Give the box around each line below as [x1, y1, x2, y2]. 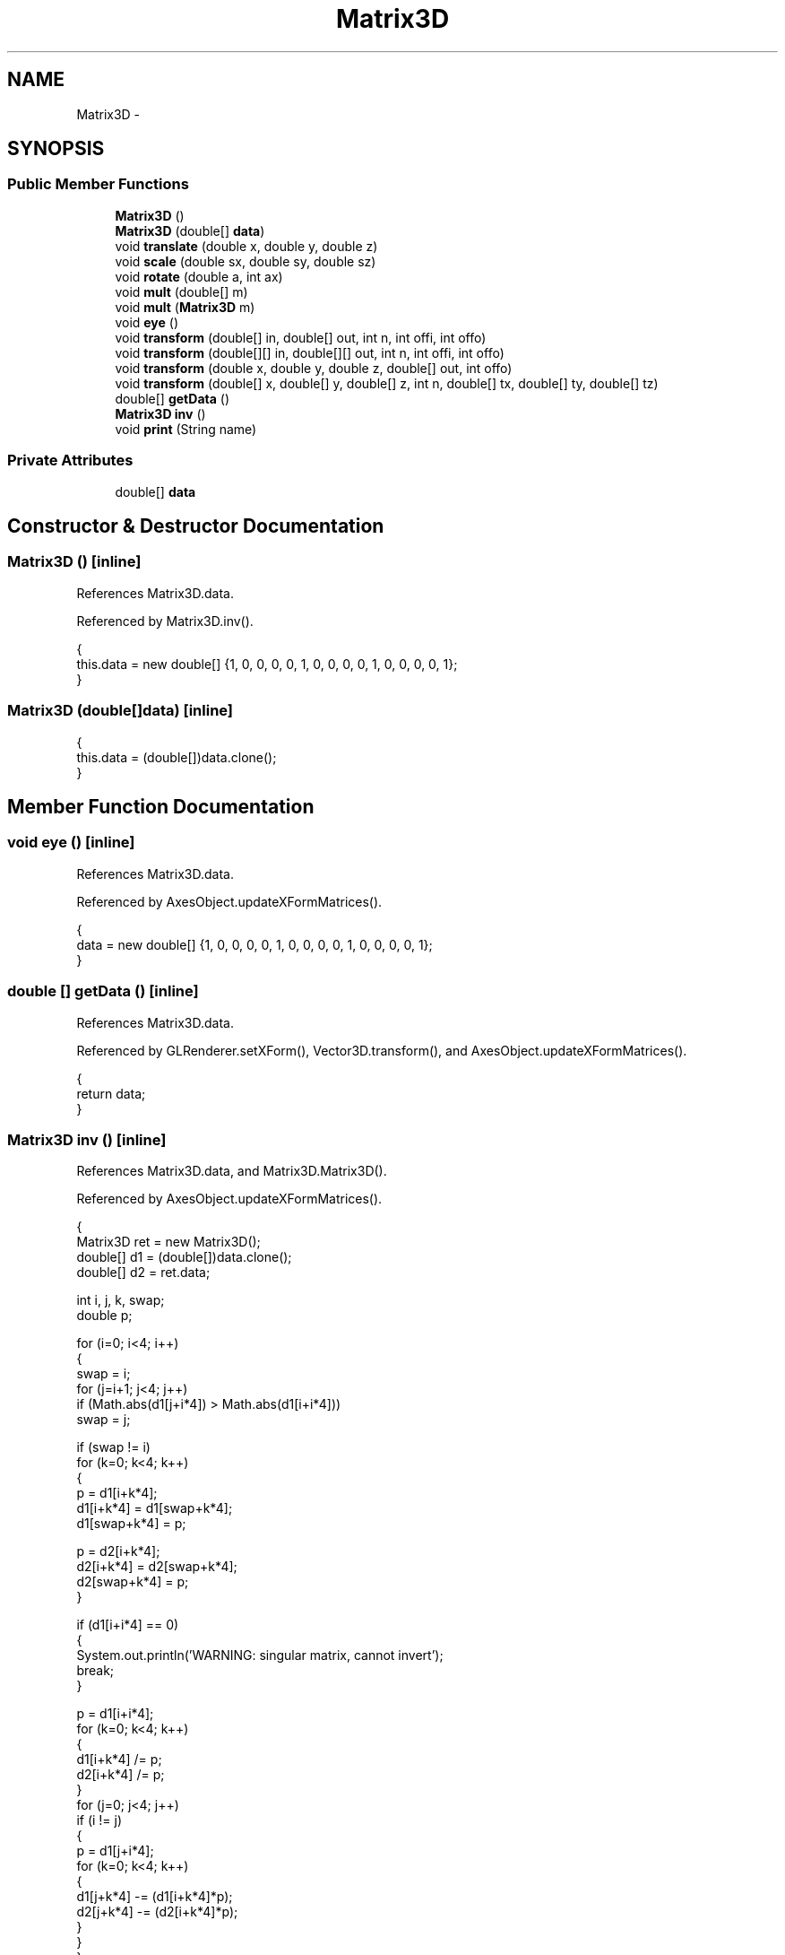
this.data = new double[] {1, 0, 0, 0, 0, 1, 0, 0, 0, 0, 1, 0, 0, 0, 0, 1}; [76, 656, 458, 672]
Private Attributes [7, 451, 134, 470]
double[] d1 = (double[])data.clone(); [76, 1249, 292, 1265]
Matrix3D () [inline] [7, 552, 142, 571]
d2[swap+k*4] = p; [76, 1574, 189, 1590]
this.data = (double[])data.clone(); [76, 749, 277, 765]
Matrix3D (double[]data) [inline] [7, 701, 234, 720]
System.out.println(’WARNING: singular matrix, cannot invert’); [76, 1647, 444, 1664]
